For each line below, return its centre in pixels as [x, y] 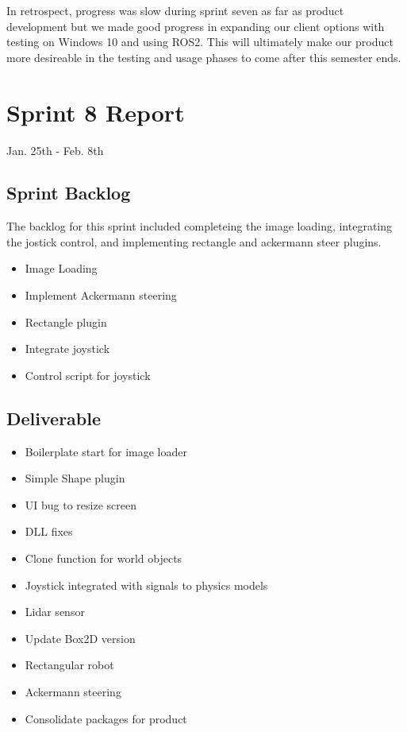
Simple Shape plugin [75, 478]
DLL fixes [49, 531]
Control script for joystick [88, 375]
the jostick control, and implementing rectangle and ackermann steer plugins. [194, 241]
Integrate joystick [67, 349]
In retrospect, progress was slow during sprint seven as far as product [175, 10]
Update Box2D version [80, 638]
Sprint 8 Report [96, 112]
